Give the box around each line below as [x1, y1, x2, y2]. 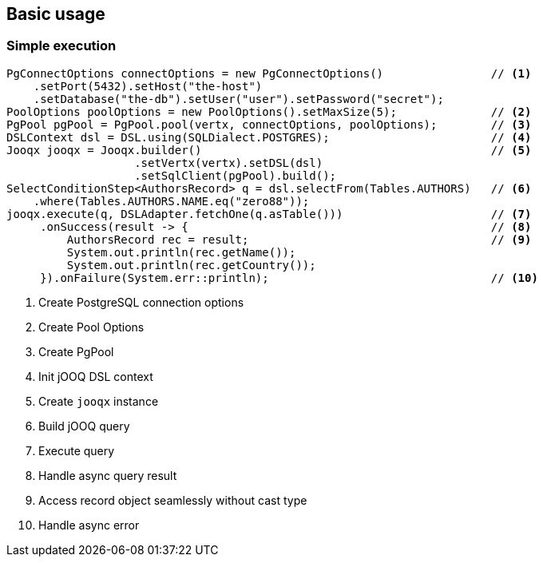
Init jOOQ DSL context [38, 369, 153, 383]
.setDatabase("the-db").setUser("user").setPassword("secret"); [33, 92, 444, 105]
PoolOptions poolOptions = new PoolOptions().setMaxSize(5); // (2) [6, 105, 532, 118]
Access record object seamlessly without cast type [38, 493, 307, 507]
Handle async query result [38, 468, 177, 482]
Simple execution [6, 38, 117, 54]
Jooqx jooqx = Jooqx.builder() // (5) [6, 143, 532, 157]
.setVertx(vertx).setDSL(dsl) [134, 156, 323, 169]
